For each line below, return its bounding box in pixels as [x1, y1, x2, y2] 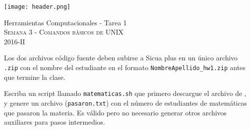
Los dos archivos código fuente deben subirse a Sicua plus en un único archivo [4, 53, 238, 63]
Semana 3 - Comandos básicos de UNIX [4, 27, 124, 37]
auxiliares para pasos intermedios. [4, 117, 105, 127]
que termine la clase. [4, 72, 66, 82]
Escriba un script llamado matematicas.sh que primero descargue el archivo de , [4, 88, 247, 98]
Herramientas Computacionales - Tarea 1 [4, 17, 127, 27]
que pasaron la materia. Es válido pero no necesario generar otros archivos [4, 107, 227, 117]
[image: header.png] [4, 3, 71, 10]
